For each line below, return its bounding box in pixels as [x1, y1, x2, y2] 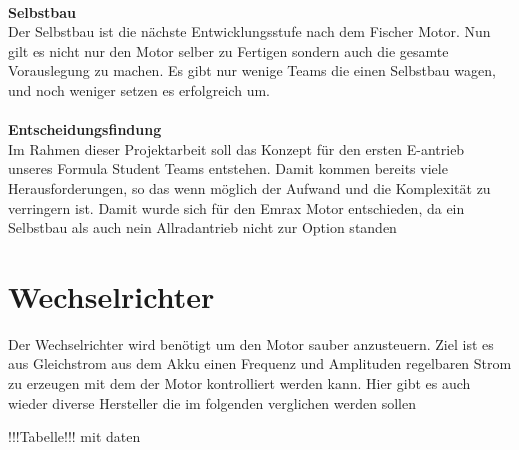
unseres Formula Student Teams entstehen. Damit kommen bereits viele [8, 158, 448, 179]
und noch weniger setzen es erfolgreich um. [8, 79, 270, 100]
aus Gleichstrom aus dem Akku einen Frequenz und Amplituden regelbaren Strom [8, 353, 512, 374]
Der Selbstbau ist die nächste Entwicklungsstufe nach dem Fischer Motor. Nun [8, 21, 491, 42]
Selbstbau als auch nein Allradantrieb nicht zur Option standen [8, 217, 397, 238]
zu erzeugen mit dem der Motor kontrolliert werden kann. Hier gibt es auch [8, 373, 471, 394]
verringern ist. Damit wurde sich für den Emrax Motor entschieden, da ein [8, 197, 465, 218]
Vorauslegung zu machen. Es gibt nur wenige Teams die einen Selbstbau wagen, [8, 60, 496, 81]
